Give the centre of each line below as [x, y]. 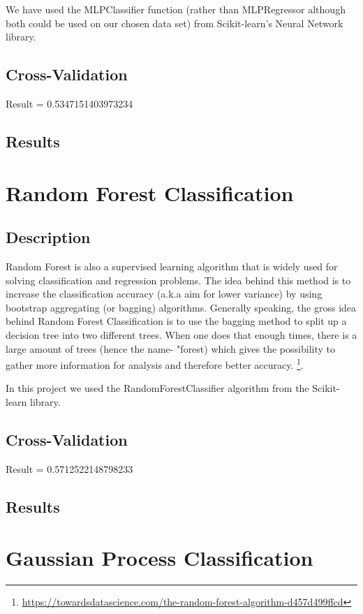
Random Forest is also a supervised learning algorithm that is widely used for [172, 266]
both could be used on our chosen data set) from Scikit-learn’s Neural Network [175, 23]
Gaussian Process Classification [160, 558]
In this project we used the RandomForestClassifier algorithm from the [157, 388]
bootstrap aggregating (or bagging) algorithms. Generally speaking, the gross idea [181, 307]
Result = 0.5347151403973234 [69, 103]
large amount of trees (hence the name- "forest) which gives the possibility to [170, 348]
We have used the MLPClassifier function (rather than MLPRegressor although [176, 9]
